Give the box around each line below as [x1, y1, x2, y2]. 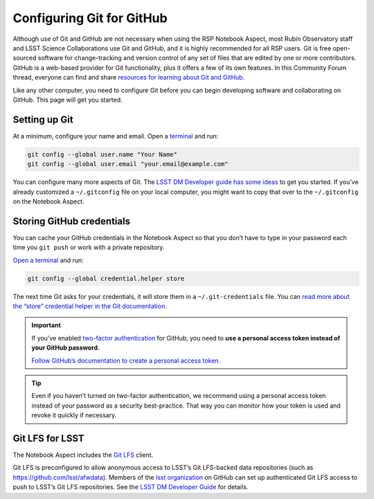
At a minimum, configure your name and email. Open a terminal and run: [12, 131, 218, 140]
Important [31, 321, 62, 329]
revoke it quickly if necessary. [31, 411, 117, 419]
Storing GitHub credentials [12, 215, 131, 227]
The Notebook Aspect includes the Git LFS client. [12, 451, 154, 460]
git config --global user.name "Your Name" [27, 150, 178, 158]
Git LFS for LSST [12, 433, 84, 444]
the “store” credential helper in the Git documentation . [12, 302, 168, 310]
